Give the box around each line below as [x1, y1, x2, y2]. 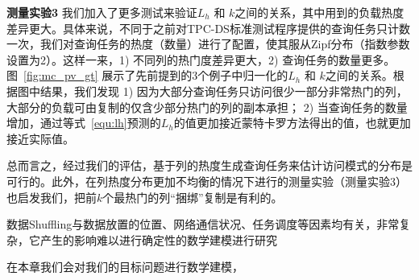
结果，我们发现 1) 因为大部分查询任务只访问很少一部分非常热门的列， [39, 82, 408, 99]
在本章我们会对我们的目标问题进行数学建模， [6, 258, 243, 275]
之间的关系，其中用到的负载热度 [234, 4, 404, 20]
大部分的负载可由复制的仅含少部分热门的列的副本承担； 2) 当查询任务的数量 [6, 98, 408, 115]
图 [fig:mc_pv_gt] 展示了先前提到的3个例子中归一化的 [6, 67, 288, 84]
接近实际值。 [6, 130, 74, 146]
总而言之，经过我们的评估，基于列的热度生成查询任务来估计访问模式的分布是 [6, 157, 413, 174]
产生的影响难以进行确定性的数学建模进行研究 [39, 231, 277, 248]
